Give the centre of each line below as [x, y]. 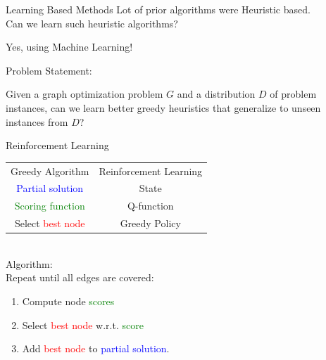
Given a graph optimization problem [84, 94]
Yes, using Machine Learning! [69, 47]
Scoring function [50, 206]
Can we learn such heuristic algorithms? [92, 23]
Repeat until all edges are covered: [80, 277]
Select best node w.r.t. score [83, 324]
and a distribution [216, 94]
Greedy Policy [150, 223]
